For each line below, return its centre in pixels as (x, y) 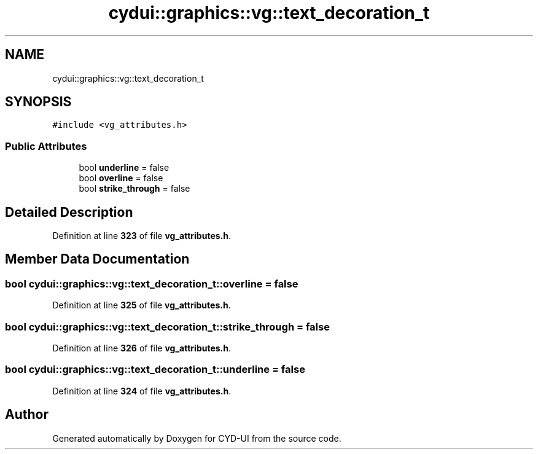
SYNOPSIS (38, 102)
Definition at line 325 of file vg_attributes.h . (142, 305)
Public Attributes (46, 146)
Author (27, 415)
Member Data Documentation (97, 259)
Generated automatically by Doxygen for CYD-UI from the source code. (197, 438)
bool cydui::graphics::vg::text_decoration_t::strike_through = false (167, 327)
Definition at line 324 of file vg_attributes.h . (142, 391)
